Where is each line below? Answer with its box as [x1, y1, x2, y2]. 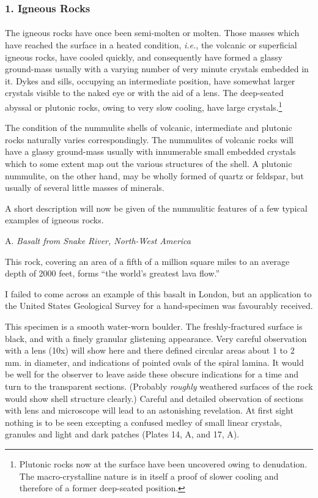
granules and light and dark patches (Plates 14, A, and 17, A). [5, 428, 240, 440]
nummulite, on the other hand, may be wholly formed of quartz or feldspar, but [5, 169, 304, 182]
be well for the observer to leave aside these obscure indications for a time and [5, 368, 299, 381]
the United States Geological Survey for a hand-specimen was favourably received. [5, 299, 313, 312]
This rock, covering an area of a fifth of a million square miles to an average [5, 255, 290, 267]
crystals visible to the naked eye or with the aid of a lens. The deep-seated [5, 86, 284, 99]
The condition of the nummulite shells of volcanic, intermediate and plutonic [5, 121, 292, 134]
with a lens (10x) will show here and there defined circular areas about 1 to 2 [5, 344, 295, 357]
